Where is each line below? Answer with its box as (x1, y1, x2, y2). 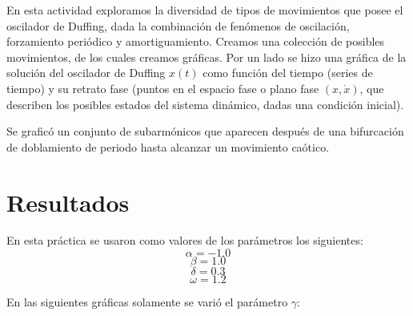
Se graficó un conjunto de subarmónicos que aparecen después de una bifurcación (6, 123, 404, 140)
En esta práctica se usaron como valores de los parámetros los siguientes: (6, 232, 363, 249)
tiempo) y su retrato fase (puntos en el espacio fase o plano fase (6, 79, 319, 96)
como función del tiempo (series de (202, 64, 373, 81)
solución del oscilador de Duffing (6, 64, 166, 81)
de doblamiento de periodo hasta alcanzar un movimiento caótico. (6, 138, 330, 155)
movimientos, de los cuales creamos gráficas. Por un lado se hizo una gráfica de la (6, 48, 407, 65)
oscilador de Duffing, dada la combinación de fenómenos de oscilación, (6, 17, 350, 34)
